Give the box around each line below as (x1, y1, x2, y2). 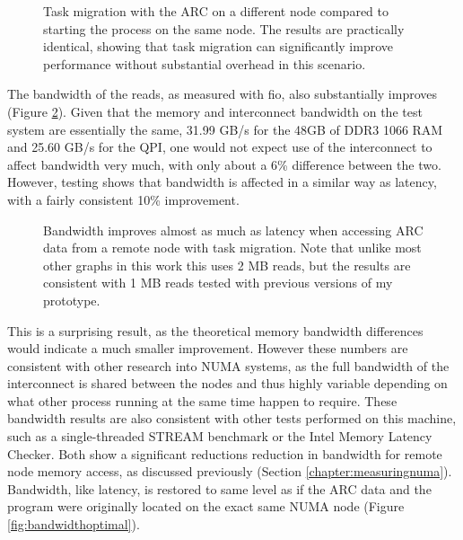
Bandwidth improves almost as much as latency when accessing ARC (43, 220, 424, 239)
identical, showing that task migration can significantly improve (43, 37, 393, 56)
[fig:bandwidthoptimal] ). (7, 515, 140, 534)
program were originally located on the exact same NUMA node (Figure (7, 497, 405, 516)
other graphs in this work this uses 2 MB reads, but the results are (43, 255, 411, 274)
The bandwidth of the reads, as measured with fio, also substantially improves (7, 84, 437, 103)
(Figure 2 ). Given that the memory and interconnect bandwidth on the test (7, 102, 423, 120)
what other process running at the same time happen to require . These (7, 391, 397, 410)
